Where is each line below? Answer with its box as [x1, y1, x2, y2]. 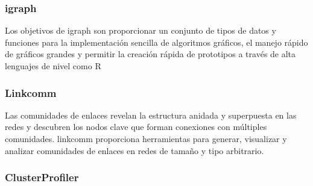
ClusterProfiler [5, 170, 79, 185]
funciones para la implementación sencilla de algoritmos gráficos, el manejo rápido [5, 36, 308, 48]
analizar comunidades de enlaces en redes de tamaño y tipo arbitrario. [5, 144, 264, 157]
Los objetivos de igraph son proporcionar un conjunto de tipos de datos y [5, 24, 276, 37]
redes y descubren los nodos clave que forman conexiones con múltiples [5, 120, 267, 133]
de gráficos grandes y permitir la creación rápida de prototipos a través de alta [5, 48, 296, 60]
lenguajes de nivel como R [5, 60, 101, 72]
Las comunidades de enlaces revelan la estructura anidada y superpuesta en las [5, 108, 297, 121]
